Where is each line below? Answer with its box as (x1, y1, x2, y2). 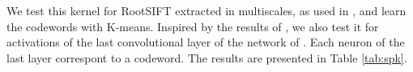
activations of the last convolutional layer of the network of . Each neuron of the (6, 34, 405, 50)
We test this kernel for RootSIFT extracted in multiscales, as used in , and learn (6, 2, 407, 18)
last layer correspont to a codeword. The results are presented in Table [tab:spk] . (6, 49, 407, 66)
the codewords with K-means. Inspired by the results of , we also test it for (6, 18, 379, 34)
